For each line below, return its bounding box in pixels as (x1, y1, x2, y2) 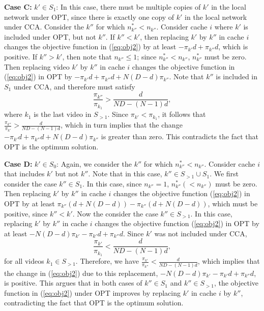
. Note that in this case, (88, 168, 162, 179)
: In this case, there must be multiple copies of (56, 2, 201, 12)
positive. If (4, 51, 38, 61)
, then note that (62, 51, 112, 61)
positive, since (4, 208, 48, 219)
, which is (218, 41, 248, 52)
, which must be (208, 198, 258, 208)
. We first (210, 168, 239, 179)
